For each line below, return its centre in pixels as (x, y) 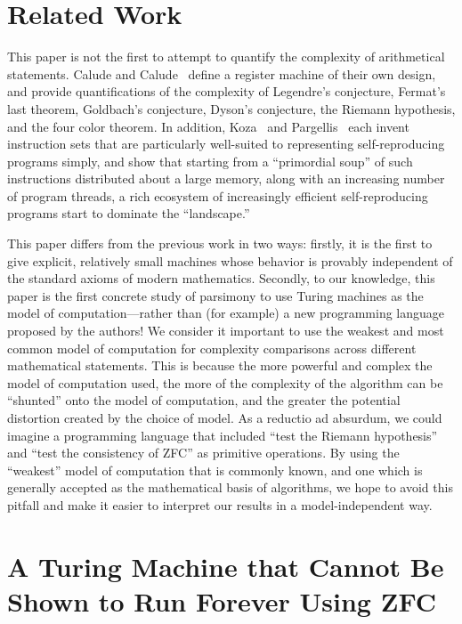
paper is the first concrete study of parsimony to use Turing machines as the (215, 295)
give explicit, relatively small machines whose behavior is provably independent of (230, 260)
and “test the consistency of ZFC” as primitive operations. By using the (203, 453)
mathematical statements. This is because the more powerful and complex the (220, 365)
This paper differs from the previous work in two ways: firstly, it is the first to (220, 243)
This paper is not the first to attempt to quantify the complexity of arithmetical (226, 57)
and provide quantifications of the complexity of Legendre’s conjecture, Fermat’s (227, 91)
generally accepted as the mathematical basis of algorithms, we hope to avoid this (230, 487)
